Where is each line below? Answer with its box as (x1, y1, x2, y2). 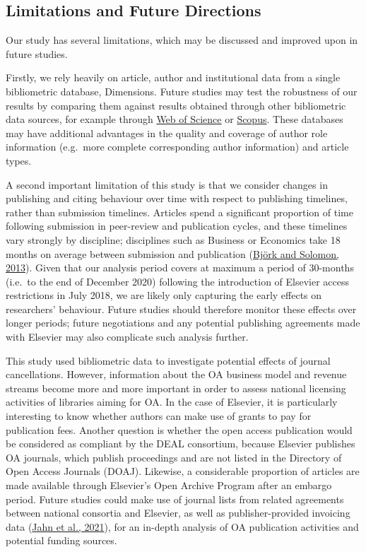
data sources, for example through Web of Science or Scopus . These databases (6, 112, 343, 127)
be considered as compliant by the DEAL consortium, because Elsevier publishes (6, 436, 355, 451)
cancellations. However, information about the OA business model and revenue (6, 367, 347, 382)
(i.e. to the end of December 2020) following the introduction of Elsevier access (6, 274, 350, 288)
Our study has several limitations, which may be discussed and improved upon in (6, 33, 358, 47)
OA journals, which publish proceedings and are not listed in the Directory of (6, 450, 342, 464)
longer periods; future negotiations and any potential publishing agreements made (6, 315, 360, 330)
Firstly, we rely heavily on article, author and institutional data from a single (6, 70, 341, 85)
